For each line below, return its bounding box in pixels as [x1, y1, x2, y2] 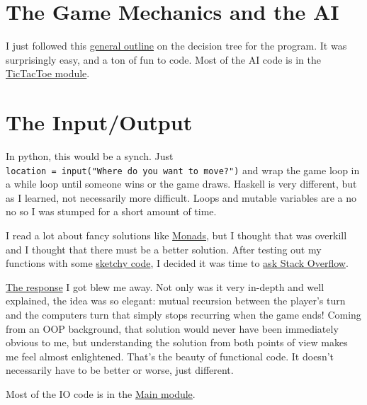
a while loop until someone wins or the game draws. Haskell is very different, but [6, 176, 357, 191]
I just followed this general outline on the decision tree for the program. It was [6, 38, 347, 53]
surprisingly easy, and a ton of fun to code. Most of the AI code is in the [6, 52, 321, 67]
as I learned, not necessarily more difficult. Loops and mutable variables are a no [6, 190, 357, 205]
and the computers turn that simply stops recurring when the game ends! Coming [6, 307, 361, 322]
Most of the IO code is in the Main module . [6, 387, 196, 401]
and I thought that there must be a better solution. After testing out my [6, 241, 322, 256]
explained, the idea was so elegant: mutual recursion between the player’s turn [6, 293, 346, 308]
